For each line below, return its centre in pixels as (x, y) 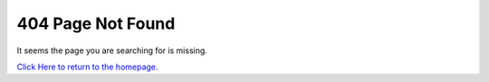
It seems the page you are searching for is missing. (112, 50)
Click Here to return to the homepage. (87, 67)
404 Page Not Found (96, 23)
